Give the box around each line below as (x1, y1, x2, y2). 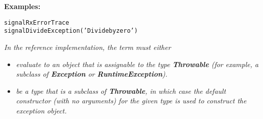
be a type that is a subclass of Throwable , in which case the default (16, 85, 226, 96)
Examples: (4, 1, 40, 11)
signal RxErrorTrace (4, 19, 69, 26)
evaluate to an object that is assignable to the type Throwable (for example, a (16, 58, 258, 69)
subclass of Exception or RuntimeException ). (16, 69, 168, 79)
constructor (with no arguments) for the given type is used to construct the (16, 95, 247, 106)
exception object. (16, 105, 67, 115)
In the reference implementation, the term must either (4, 41, 171, 52)
